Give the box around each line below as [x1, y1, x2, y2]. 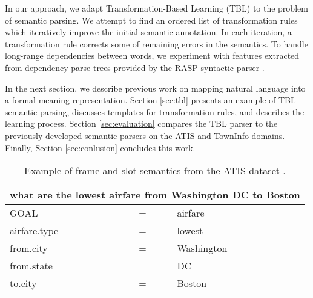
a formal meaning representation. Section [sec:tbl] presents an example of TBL [5, 93, 296, 106]
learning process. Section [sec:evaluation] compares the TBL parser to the [5, 117, 278, 130]
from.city [10, 241, 48, 256]
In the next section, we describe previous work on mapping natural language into [5, 81, 306, 94]
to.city [10, 276, 37, 291]
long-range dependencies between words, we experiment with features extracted [5, 49, 300, 62]
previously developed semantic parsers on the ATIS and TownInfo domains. [5, 129, 285, 141]
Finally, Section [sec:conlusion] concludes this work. [5, 141, 196, 154]
